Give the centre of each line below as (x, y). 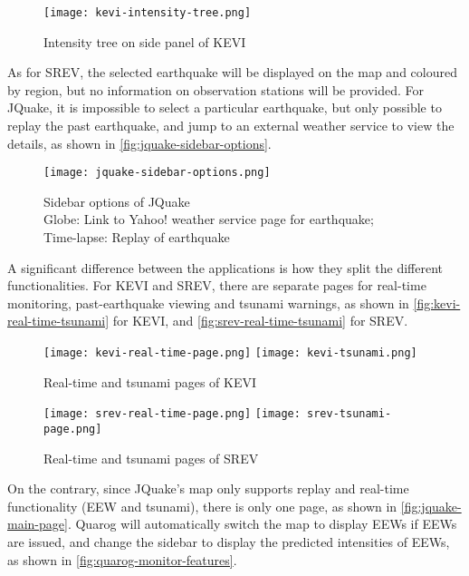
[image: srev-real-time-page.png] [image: (172, 414)
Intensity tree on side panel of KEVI (145, 41)
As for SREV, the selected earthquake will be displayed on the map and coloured (232, 72)
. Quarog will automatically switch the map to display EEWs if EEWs (262, 524)
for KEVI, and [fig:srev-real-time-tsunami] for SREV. (260, 321)
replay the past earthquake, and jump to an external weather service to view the (231, 126)
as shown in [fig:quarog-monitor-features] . (122, 559)
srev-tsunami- (349, 414)
